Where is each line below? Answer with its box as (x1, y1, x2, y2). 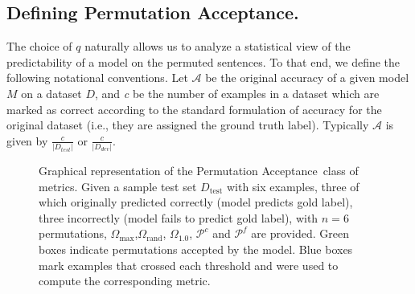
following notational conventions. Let (6, 69, 188, 86)
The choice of (6, 38, 72, 55)
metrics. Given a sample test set (39, 178, 197, 194)
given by (6, 132, 48, 149)
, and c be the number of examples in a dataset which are (95, 84, 380, 101)
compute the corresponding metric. (39, 272, 211, 289)
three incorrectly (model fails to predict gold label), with (39, 209, 318, 226)
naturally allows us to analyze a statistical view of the (84, 38, 351, 55)
